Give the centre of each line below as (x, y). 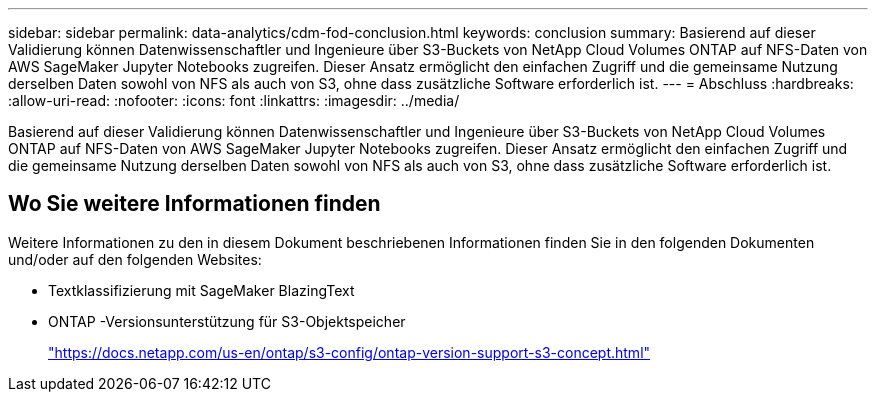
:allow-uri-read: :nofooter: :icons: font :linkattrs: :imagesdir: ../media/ (234, 100)
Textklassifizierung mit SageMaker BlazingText (201, 290)
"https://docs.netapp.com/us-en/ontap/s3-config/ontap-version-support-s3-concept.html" (349, 352)
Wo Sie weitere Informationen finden (194, 204)
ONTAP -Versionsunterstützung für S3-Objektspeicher (227, 321)
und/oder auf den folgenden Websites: (135, 259)
